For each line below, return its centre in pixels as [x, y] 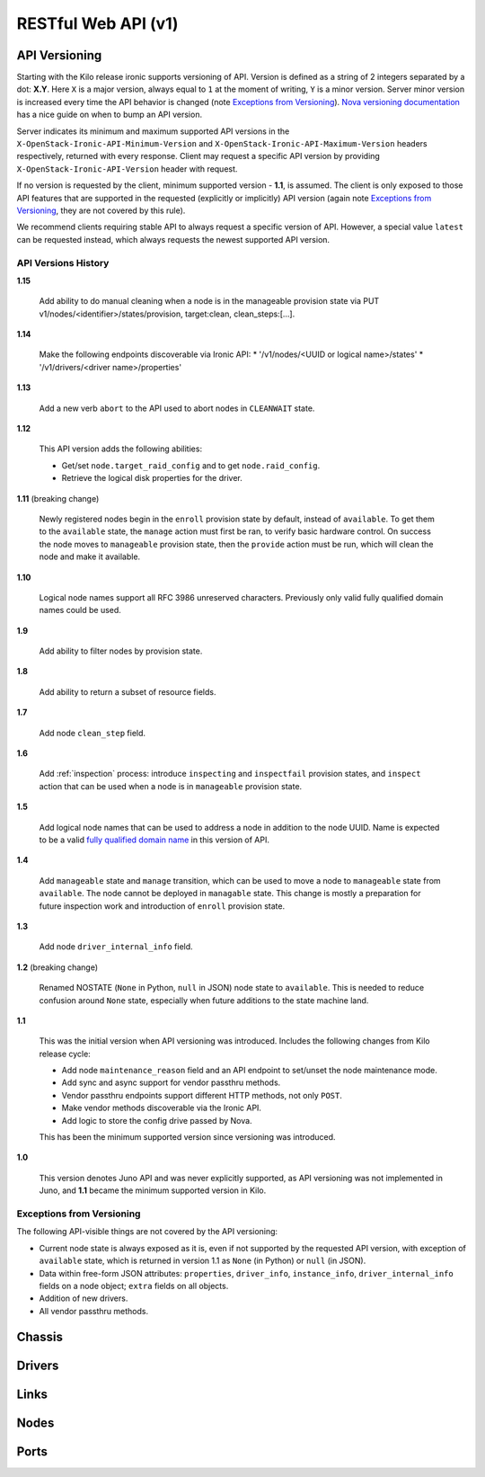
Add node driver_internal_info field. [116, 947]
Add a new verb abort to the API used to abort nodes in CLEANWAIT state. [177, 408]
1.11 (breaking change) [58, 498]
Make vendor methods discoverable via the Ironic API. [162, 1108]
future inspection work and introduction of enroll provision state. [162, 906]
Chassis [40, 1336]
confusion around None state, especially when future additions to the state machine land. [204, 1000]
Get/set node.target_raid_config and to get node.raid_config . [191, 465]
